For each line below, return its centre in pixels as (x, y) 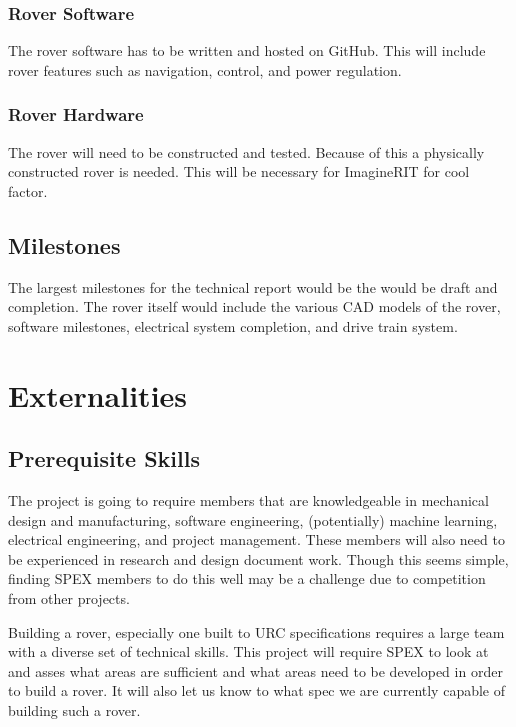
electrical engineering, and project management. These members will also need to (256, 539)
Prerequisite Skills (104, 458)
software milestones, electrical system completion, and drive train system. (233, 325)
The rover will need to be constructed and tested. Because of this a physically (246, 151)
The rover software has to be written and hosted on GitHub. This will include (247, 50)
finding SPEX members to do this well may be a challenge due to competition (247, 578)
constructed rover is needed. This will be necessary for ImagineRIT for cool (239, 171)
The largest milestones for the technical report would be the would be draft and (253, 286)
